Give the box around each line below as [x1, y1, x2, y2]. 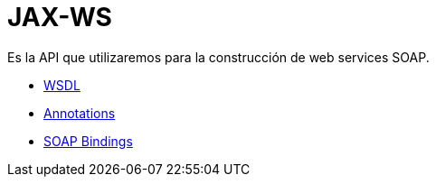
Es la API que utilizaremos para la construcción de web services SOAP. [7, 49, 430, 65]
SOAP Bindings [43, 133, 133, 149]
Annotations [43, 105, 116, 121]
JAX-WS [7, 2, 112, 32]
